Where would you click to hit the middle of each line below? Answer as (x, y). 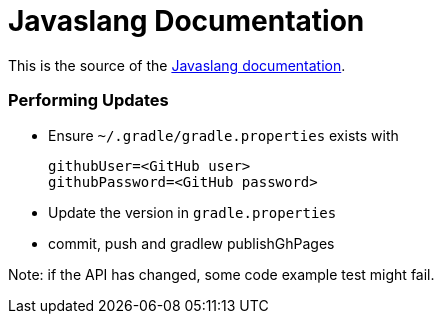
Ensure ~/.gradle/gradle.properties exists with (223, 135)
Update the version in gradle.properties (192, 212)
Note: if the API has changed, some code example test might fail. (221, 274)
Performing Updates (88, 100)
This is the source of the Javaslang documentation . (177, 65)
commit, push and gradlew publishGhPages (191, 243)
